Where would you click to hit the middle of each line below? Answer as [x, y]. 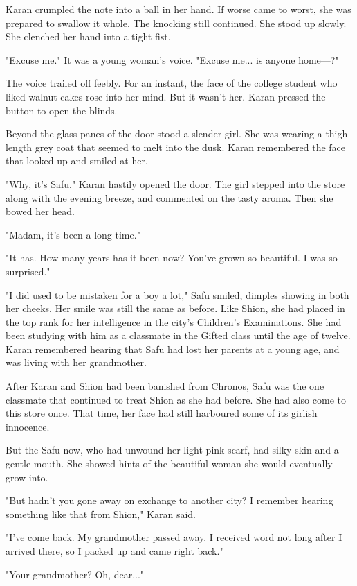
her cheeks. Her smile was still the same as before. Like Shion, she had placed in [175, 308]
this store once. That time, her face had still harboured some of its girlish [162, 413]
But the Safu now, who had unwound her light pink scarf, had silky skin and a [172, 450]
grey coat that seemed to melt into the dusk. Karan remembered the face [190, 147]
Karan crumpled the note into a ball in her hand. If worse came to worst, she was [178, 9]
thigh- [338, 133]
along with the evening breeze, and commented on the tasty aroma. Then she [170, 197]
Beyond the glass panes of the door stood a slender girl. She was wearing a [164, 133]
